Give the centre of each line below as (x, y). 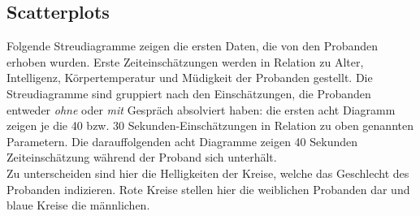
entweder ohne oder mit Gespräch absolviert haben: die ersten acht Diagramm (201, 109)
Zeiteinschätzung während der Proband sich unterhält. (142, 157)
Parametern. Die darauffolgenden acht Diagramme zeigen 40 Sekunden (182, 141)
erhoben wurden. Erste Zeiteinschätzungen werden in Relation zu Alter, (185, 61)
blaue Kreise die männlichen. (78, 205)
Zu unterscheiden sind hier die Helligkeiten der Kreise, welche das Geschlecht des (208, 173)
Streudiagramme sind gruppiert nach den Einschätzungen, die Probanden (189, 93)
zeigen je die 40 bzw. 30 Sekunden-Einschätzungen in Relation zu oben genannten (210, 125)
